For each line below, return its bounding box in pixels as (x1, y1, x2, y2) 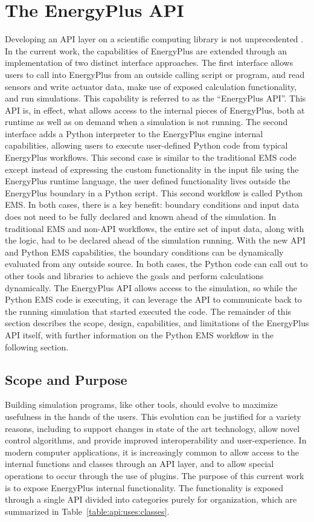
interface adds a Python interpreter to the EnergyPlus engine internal (5, 127, 263, 140)
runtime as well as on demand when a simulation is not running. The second (5, 115, 288, 128)
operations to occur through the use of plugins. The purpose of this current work (5, 469, 304, 482)
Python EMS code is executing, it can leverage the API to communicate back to (5, 293, 302, 306)
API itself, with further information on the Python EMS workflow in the (5, 328, 274, 341)
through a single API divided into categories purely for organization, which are (5, 493, 297, 506)
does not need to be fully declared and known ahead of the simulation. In (5, 210, 277, 223)
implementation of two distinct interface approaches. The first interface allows (5, 56, 293, 69)
